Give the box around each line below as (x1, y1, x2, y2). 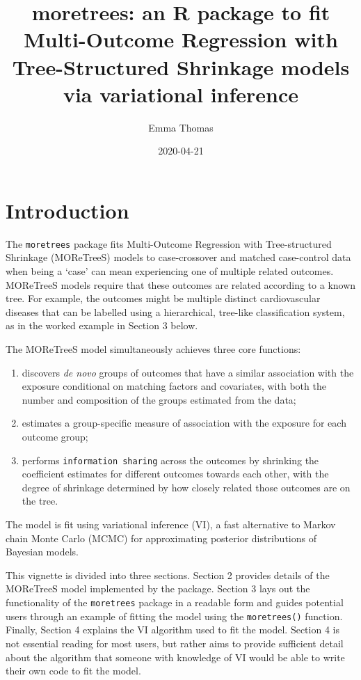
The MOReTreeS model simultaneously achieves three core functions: (6, 342, 301, 356)
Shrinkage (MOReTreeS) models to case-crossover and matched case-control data (6, 250, 351, 264)
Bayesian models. (6, 544, 79, 559)
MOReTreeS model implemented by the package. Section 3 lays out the (6, 581, 310, 596)
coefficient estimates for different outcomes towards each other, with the (22, 466, 329, 481)
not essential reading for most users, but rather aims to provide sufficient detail (6, 635, 344, 650)
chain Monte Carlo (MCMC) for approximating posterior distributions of (6, 530, 316, 545)
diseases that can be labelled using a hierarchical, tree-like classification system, (6, 304, 345, 319)
